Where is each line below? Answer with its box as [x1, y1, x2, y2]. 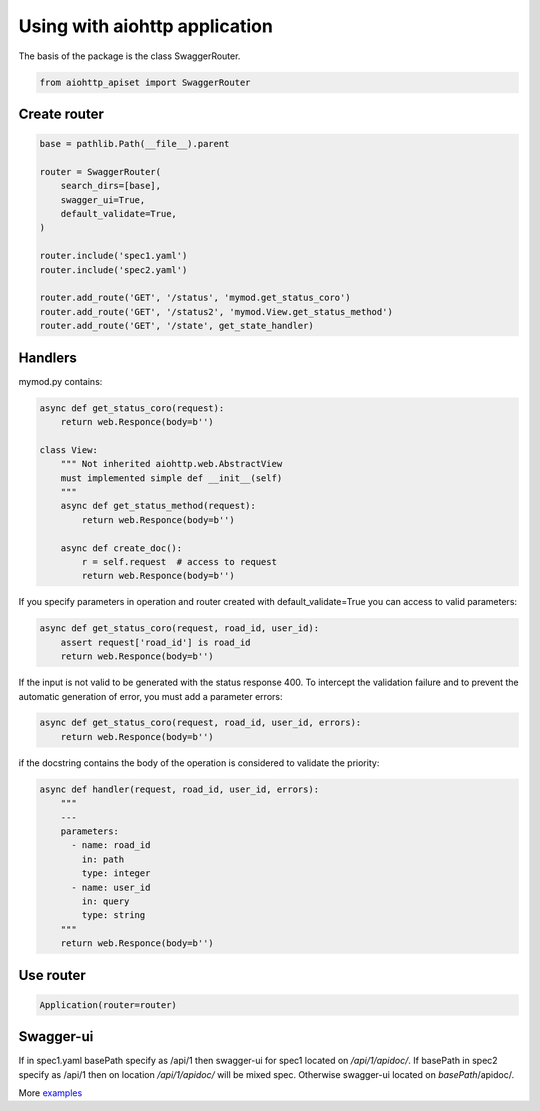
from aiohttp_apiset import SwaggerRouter [39, 76, 251, 88]
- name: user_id [71, 881, 151, 893]
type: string [81, 910, 146, 921]
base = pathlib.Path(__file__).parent [39, 138, 230, 150]
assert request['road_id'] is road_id [60, 636, 251, 648]
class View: [39, 444, 99, 455]
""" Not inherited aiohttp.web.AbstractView [60, 458, 283, 470]
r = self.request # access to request [81, 556, 277, 567]
